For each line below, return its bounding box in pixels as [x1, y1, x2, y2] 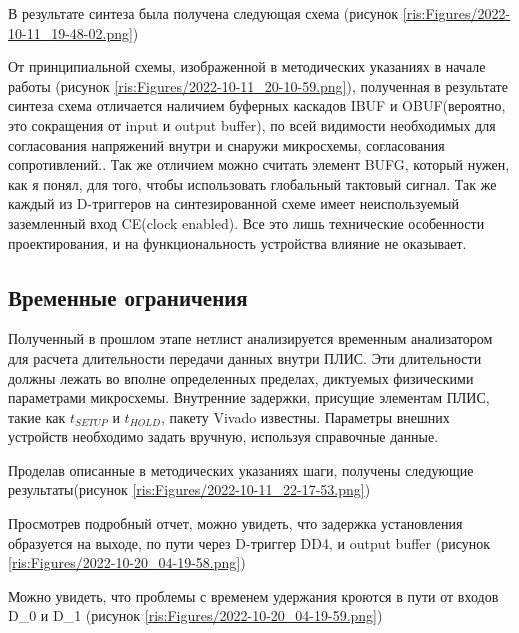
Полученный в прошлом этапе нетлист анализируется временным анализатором [8, 328, 493, 349]
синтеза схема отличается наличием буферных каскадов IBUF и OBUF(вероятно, [8, 95, 506, 116]
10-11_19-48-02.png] [8, 22, 133, 43]
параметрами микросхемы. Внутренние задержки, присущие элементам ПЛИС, [8, 387, 490, 408]
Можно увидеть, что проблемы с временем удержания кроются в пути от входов [8, 585, 499, 606]
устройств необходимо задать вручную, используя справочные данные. [8, 426, 439, 447]
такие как [8, 406, 66, 427]
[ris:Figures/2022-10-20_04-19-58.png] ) [8, 552, 246, 573]
